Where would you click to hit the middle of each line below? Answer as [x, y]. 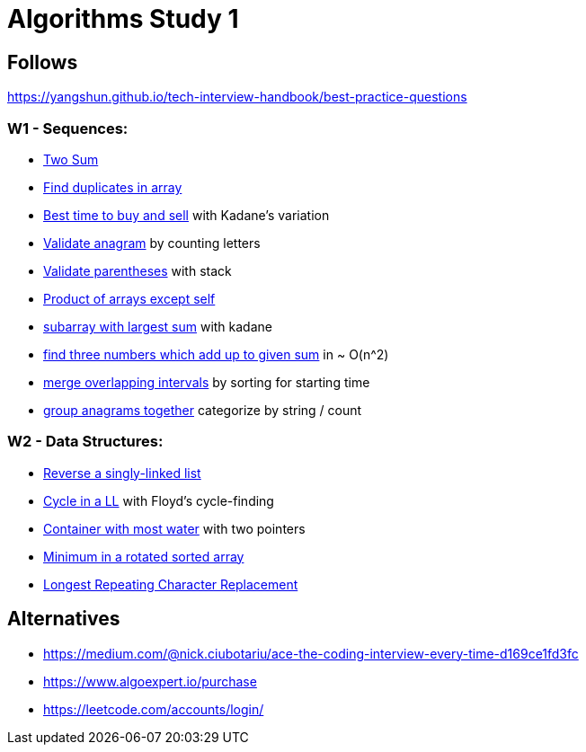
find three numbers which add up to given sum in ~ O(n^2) [216, 354]
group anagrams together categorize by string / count [203, 410]
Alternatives [64, 619]
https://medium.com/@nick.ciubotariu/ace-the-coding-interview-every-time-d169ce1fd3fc [311, 653]
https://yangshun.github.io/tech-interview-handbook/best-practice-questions [237, 97]
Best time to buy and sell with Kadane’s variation [186, 215]
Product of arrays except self [129, 298]
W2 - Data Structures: [85, 442]
